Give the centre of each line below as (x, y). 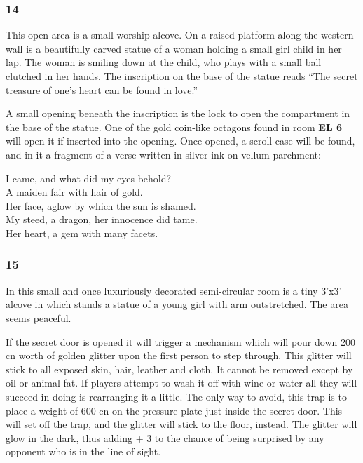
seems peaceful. (39, 317)
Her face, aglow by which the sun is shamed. (101, 205)
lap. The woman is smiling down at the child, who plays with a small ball (164, 62)
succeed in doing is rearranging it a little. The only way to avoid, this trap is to (176, 396)
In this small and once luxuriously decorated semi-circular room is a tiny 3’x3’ (174, 290)
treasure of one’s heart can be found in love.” (102, 89)
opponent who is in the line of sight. (83, 451)
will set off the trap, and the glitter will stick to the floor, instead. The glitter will (181, 424)
